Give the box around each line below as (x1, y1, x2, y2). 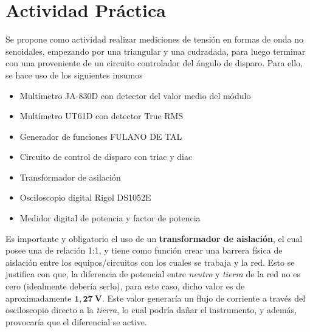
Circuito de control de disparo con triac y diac (19, 150, 193, 163)
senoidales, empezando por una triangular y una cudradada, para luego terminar (5, 44, 306, 57)
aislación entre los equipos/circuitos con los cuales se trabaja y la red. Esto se (5, 255, 295, 268)
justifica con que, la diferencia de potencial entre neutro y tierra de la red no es (5, 268, 300, 280)
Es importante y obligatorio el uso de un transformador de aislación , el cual (5, 232, 303, 244)
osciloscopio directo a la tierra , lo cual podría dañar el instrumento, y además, (5, 303, 297, 316)
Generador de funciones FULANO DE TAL (19, 130, 182, 142)
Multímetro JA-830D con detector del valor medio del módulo (19, 89, 251, 102)
